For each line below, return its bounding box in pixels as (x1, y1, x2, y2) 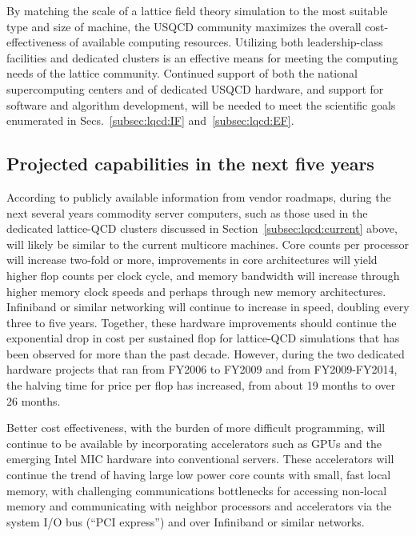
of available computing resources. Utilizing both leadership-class (70, 34, 383, 50)
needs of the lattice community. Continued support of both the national (6, 65, 358, 82)
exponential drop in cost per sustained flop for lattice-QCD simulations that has (6, 330, 400, 346)
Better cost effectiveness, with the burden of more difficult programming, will (6, 419, 386, 436)
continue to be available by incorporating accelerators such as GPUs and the (6, 434, 382, 451)
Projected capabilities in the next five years (6, 151, 374, 176)
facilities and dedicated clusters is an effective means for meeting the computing (6, 49, 398, 66)
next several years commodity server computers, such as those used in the (6, 204, 368, 221)
